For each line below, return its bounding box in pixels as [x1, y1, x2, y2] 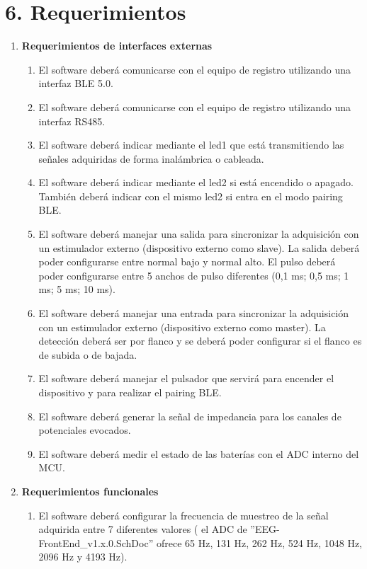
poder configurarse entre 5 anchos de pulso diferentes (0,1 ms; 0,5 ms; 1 [38, 268, 349, 282]
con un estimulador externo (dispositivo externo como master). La [38, 319, 326, 334]
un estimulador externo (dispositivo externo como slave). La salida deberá [38, 240, 360, 255]
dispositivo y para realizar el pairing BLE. [38, 385, 222, 399]
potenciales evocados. [38, 423, 131, 437]
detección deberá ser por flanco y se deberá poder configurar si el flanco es [38, 333, 362, 348]
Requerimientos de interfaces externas [21, 38, 213, 53]
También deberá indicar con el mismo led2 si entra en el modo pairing [38, 188, 343, 203]
